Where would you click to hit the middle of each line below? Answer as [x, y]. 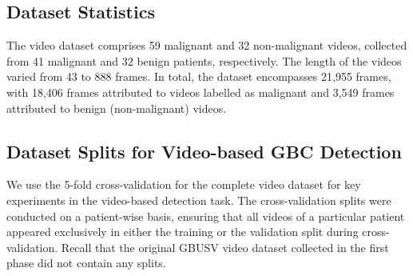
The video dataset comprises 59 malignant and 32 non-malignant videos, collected [207, 45]
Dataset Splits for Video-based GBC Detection [204, 151]
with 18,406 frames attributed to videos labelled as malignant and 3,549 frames [201, 92]
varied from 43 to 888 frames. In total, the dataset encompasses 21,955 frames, [199, 76]
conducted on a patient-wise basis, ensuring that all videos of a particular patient [206, 216]
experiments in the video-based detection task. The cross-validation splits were [199, 200]
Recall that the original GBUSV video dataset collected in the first [225, 247]
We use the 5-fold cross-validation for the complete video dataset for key [184, 184]
